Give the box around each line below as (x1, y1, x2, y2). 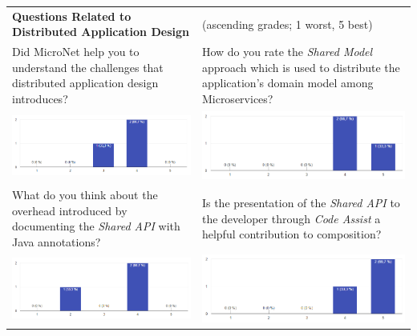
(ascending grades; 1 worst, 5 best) (201, 15, 373, 32)
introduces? (12, 90, 68, 106)
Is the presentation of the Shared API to (201, 194, 400, 211)
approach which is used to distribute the (201, 58, 400, 75)
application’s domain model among (201, 74, 374, 91)
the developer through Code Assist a (201, 210, 381, 226)
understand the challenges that (12, 58, 164, 75)
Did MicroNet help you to (12, 43, 140, 60)
